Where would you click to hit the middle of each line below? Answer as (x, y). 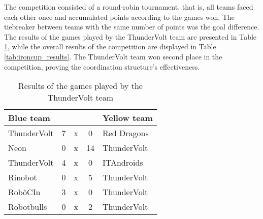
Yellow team (127, 118)
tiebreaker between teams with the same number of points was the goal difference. (132, 27)
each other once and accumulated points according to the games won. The (120, 17)
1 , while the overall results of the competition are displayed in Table (110, 46)
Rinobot (23, 177)
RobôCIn (24, 192)
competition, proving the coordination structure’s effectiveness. (102, 66)
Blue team (29, 118)
